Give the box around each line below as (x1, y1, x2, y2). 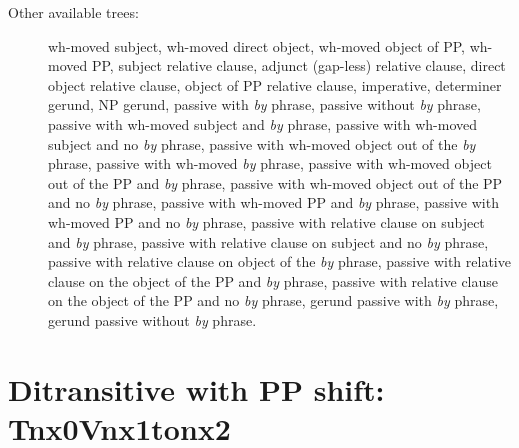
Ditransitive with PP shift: (8, 368, 385, 409)
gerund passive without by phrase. (48, 309, 257, 330)
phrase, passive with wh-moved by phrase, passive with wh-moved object (48, 153, 492, 174)
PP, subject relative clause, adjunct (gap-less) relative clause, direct (91, 55, 506, 76)
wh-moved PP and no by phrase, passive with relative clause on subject (48, 211, 485, 232)
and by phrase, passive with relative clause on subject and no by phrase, (48, 231, 489, 252)
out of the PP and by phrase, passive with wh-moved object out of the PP (48, 172, 503, 193)
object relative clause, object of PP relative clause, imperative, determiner (48, 74, 502, 95)
